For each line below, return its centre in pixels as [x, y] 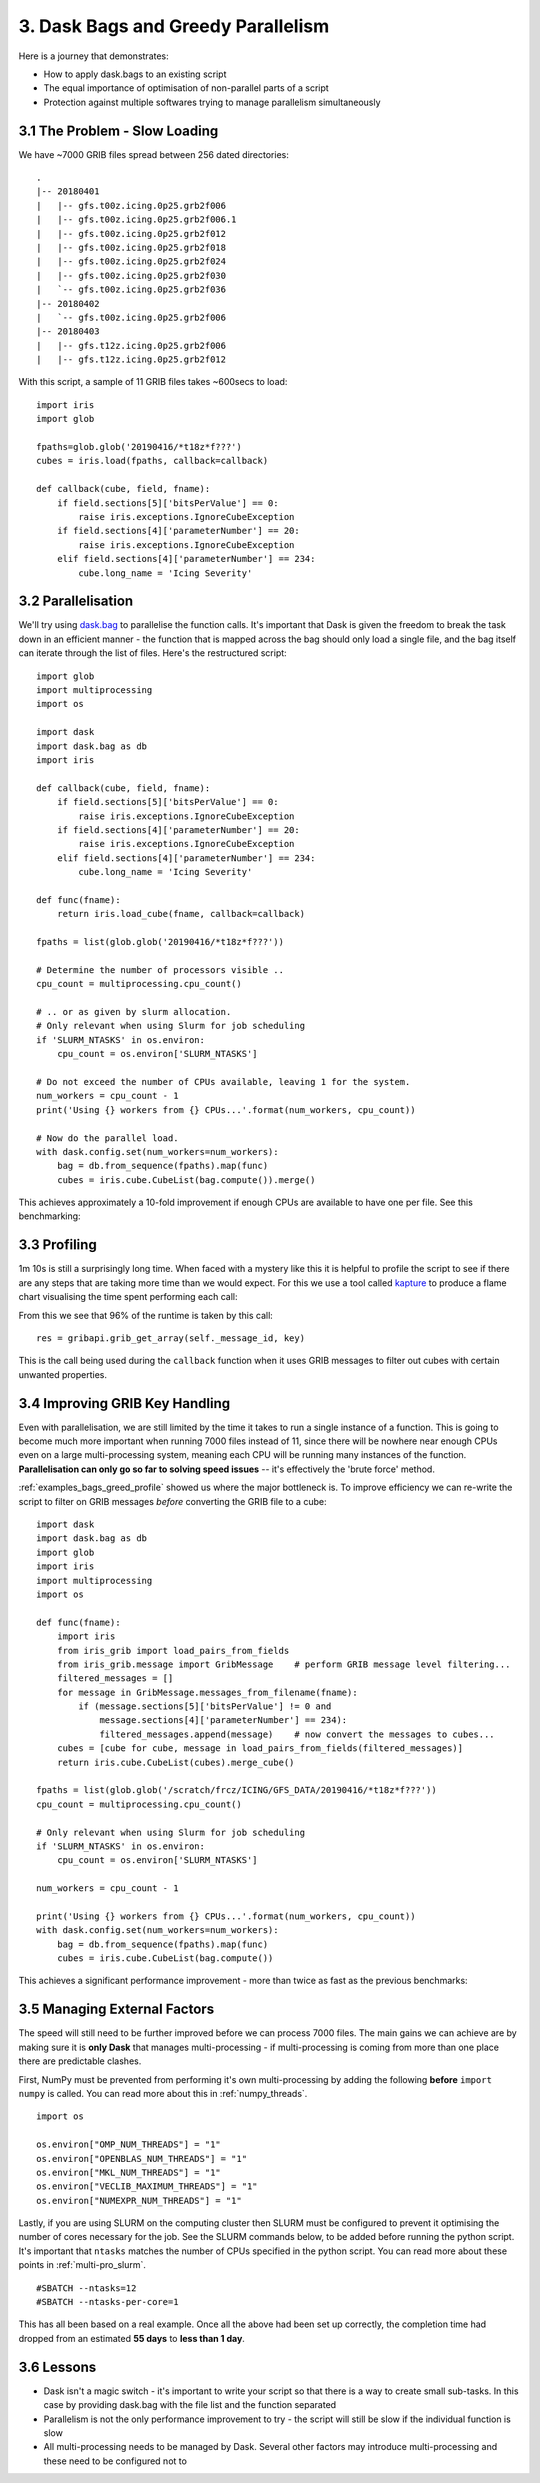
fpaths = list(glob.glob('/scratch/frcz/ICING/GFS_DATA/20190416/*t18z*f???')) [236, 1790]
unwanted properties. [63, 1374]
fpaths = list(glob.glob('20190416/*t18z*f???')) [160, 942]
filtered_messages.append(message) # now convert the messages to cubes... [297, 1734]
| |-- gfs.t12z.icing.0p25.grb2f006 [131, 345]
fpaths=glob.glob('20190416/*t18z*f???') [139, 447]
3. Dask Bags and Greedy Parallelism [174, 26]
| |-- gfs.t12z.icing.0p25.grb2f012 [131, 359]
